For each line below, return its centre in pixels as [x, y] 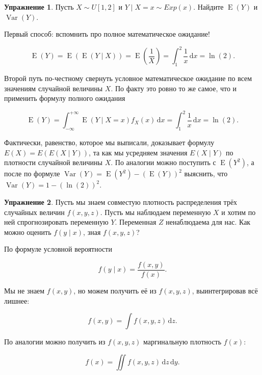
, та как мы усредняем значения [138, 152]
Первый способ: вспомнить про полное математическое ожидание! [107, 34]
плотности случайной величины [53, 162]
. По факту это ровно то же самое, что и [174, 88]
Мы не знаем [24, 290]
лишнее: [17, 300]
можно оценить [28, 232]
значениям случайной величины [54, 88]
